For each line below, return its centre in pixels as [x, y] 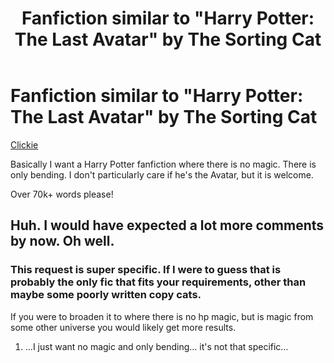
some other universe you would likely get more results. [123, 327]
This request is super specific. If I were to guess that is [146, 270]
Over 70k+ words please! [62, 194]
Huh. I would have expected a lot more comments [167, 225]
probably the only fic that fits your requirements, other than [158, 282]
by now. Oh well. [62, 241]
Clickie [24, 144]
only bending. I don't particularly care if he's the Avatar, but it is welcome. [162, 174]
